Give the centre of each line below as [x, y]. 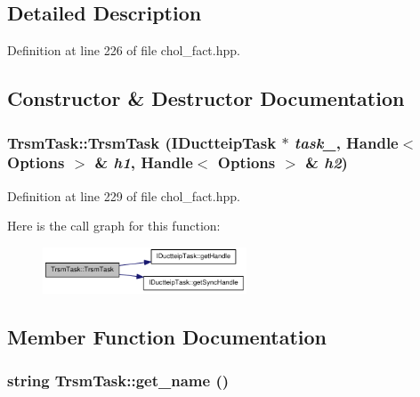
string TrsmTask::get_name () [118, 381]
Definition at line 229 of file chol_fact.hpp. [124, 195]
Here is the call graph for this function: [114, 226]
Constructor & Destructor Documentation [206, 98]
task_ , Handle [346, 142]
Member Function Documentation [167, 337]
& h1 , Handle [144, 162]
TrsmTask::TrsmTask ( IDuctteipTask [142, 142]
